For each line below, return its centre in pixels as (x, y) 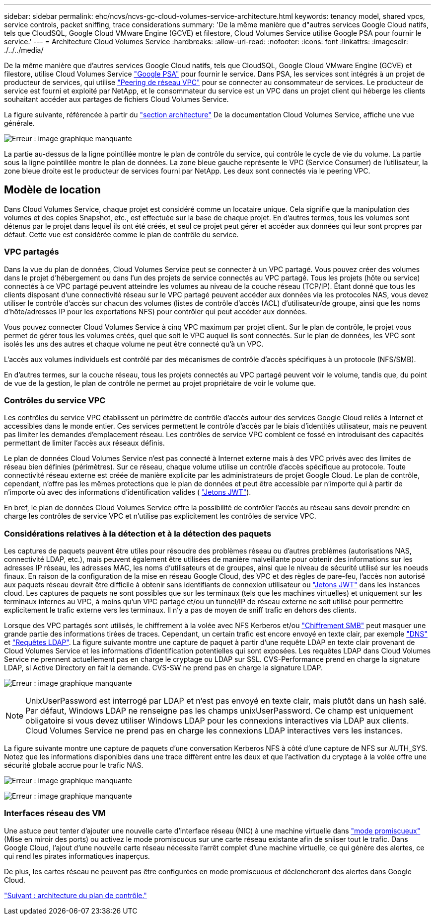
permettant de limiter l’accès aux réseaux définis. (84, 443)
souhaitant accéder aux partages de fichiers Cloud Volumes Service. (116, 99)
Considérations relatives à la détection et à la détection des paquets (138, 533)
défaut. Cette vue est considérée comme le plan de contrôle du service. (121, 234)
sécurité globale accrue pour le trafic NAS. (74, 765)
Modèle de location (52, 190)
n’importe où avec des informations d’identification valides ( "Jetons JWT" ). (128, 492)
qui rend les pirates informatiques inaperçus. (77, 856)
